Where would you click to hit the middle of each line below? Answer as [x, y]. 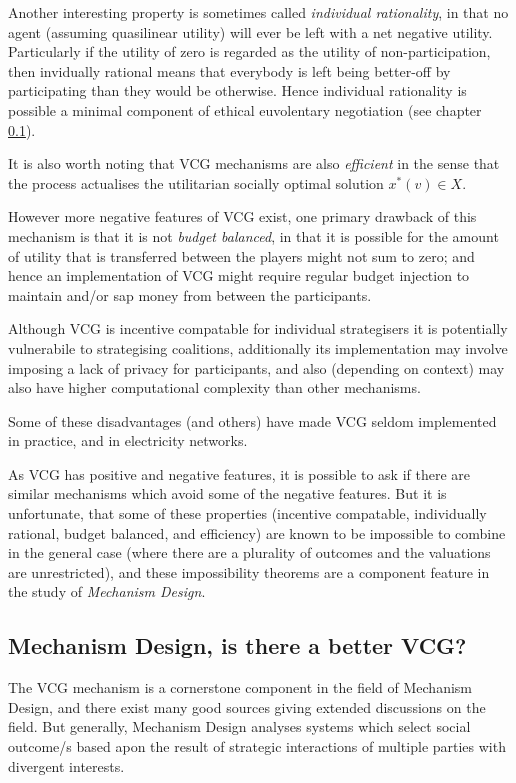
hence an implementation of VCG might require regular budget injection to [239, 275]
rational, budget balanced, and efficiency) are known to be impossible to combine [257, 532]
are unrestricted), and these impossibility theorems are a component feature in [249, 571]
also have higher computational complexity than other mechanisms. [214, 387]
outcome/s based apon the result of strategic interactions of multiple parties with [257, 746]
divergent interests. [66, 765]
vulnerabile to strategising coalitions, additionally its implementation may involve [258, 347]
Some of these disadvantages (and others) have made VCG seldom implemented [252, 420]
